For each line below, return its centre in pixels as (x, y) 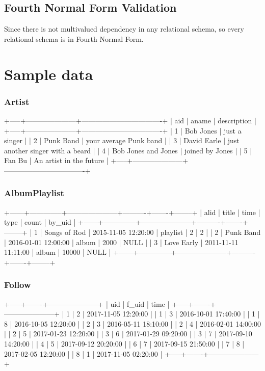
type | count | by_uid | (40, 222)
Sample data (49, 74)
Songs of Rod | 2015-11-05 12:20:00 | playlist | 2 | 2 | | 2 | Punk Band (153, 232)
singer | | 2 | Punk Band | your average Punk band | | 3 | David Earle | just (122, 140)
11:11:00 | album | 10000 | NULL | (58, 252)
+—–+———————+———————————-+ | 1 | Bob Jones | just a (123, 130)
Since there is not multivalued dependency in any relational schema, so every (124, 29)
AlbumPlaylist (34, 193)
